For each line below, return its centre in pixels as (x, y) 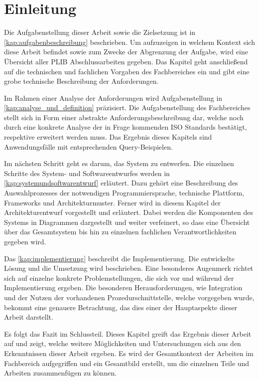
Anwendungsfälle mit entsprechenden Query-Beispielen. (88, 146)
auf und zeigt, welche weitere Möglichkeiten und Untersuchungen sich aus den (123, 343)
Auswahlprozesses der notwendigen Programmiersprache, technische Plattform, (124, 193)
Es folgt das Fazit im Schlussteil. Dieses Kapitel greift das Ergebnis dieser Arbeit (128, 333)
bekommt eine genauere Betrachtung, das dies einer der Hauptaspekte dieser (121, 307)
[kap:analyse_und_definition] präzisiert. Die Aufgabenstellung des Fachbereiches (127, 107)
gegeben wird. (25, 241)
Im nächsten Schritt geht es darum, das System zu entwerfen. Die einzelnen (119, 163)
